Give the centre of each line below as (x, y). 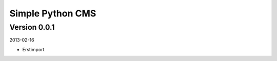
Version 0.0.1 (32, 27)
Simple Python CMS (53, 13)
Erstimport (33, 49)
